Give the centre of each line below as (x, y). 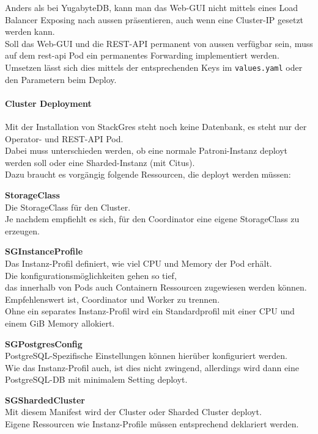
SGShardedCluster (45, 400)
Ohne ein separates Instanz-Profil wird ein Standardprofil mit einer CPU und (150, 311)
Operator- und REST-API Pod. (64, 138)
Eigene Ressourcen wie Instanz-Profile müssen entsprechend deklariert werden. (152, 424)
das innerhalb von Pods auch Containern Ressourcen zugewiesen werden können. (156, 287)
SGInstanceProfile (44, 251)
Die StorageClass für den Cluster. (68, 207)
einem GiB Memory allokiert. (60, 323)
